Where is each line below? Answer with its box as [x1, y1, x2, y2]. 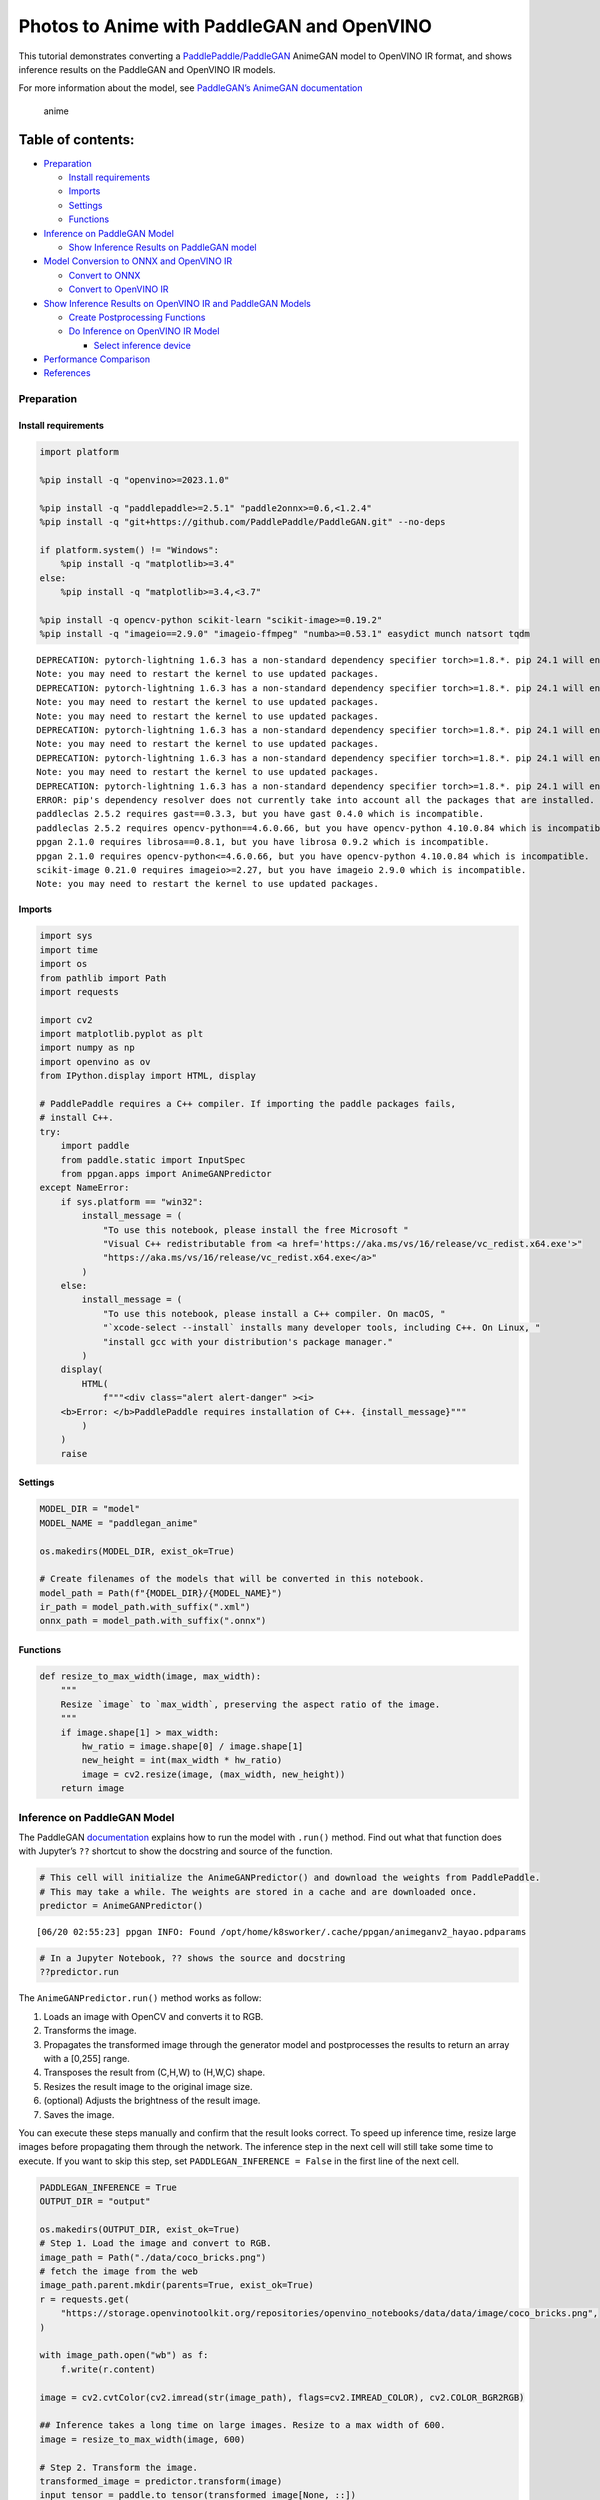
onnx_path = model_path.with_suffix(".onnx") [39, 1615, 267, 1627]
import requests [39, 986, 120, 997]
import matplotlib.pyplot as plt [39, 1028, 204, 1040]
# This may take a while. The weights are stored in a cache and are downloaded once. [39, 1886, 478, 1897]
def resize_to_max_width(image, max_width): [39, 1671, 262, 1682]
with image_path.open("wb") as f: [39, 2350, 209, 2361]
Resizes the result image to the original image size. [43, 2080, 253, 2092]
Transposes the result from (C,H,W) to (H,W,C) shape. [43, 2066, 266, 2079]
